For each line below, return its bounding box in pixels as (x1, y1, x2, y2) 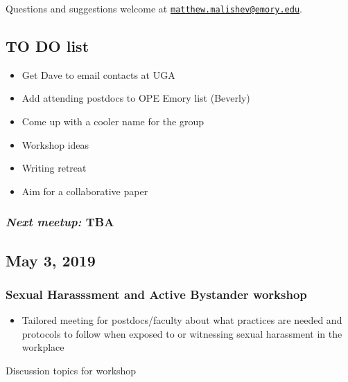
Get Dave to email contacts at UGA (21, 67, 175, 82)
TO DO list (6, 35, 89, 57)
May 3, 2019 (6, 249, 96, 271)
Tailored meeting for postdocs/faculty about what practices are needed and (21, 313, 342, 327)
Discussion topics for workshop (6, 363, 137, 378)
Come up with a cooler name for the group (21, 114, 205, 129)
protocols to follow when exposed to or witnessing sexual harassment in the (21, 326, 342, 340)
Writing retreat (21, 161, 87, 175)
